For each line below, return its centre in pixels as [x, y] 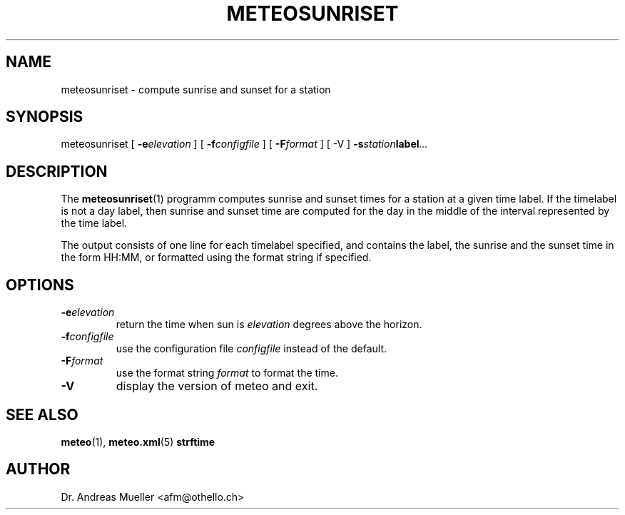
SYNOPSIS [45, 117]
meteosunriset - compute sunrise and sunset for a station [196, 89]
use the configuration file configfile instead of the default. [251, 349]
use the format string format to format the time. [227, 373]
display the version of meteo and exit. [217, 386]
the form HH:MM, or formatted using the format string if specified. [216, 257]
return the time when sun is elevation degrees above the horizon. [269, 325]
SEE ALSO [42, 414]
